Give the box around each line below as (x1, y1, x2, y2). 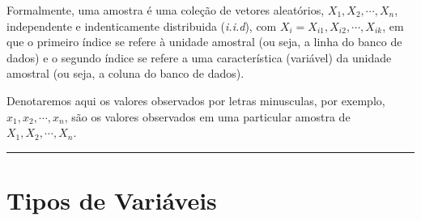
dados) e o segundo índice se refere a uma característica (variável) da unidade (6, 49, 392, 66)
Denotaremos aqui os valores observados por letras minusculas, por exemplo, (6, 91, 385, 108)
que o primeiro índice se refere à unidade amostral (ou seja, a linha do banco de (6, 33, 402, 50)
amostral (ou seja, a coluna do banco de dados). (6, 65, 245, 82)
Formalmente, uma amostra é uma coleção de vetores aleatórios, (6, 2, 325, 18)
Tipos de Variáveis (6, 183, 217, 216)
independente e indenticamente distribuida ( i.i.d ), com (6, 17, 277, 34)
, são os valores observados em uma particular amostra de (64, 108, 351, 125)
